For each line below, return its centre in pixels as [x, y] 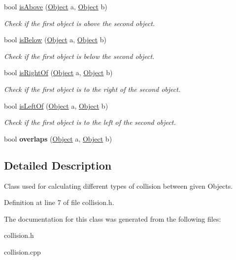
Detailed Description [58, 165]
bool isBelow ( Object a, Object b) [55, 40]
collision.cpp [22, 251]
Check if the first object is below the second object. [79, 56]
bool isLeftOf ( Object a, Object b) [56, 105]
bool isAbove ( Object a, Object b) [56, 6]
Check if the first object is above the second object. [80, 23]
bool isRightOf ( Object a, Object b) [58, 72]
